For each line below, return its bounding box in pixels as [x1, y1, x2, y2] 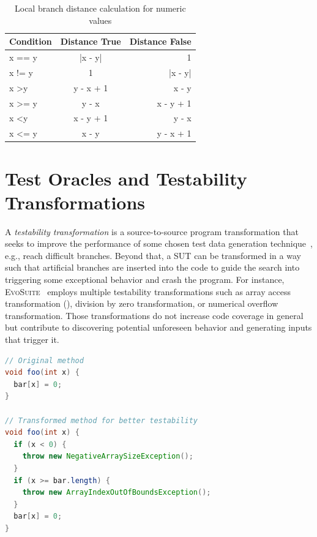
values [89, 13, 112, 26]
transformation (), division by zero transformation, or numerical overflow [5, 297, 278, 310]
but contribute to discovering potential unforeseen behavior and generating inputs [5, 321, 312, 334]
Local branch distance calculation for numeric [14, 2, 186, 14]
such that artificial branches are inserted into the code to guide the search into [5, 261, 300, 274]
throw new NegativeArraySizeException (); [22, 452, 193, 461]
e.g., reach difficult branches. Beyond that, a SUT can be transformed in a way [5, 249, 301, 261]
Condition [9, 35, 52, 48]
